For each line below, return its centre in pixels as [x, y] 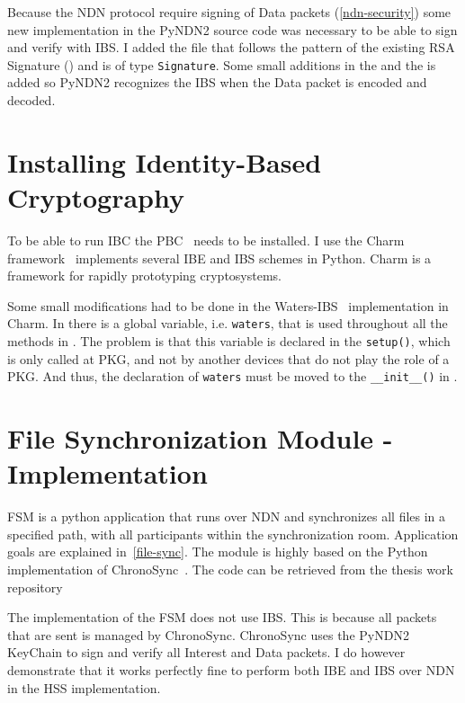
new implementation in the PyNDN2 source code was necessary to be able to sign [232, 29]
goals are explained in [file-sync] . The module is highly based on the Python [218, 552]
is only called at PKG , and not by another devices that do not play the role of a [228, 358]
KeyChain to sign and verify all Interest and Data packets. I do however [206, 652]
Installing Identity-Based [165, 161]
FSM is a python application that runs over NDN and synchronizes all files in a [227, 516]
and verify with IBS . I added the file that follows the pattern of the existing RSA [231, 47]
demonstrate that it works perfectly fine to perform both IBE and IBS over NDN [231, 669]
